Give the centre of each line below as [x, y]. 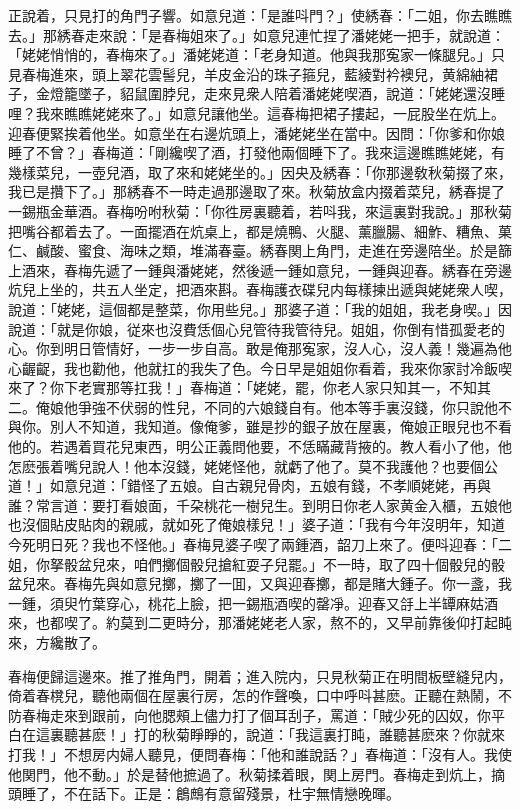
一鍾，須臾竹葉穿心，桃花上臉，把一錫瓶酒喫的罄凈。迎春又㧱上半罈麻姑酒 [253, 602]
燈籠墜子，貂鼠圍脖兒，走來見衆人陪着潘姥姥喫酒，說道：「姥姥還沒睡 [277, 93]
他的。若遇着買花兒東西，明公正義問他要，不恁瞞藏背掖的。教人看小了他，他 [260, 446]
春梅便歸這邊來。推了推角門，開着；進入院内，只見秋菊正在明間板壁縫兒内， [260, 675]
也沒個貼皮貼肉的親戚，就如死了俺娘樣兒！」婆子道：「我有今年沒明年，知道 [256, 524]
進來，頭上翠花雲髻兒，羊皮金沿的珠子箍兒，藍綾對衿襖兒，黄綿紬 [266, 73]
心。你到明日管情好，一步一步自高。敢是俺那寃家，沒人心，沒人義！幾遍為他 [260, 348]
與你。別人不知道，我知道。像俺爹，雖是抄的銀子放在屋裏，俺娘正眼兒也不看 [260, 426]
